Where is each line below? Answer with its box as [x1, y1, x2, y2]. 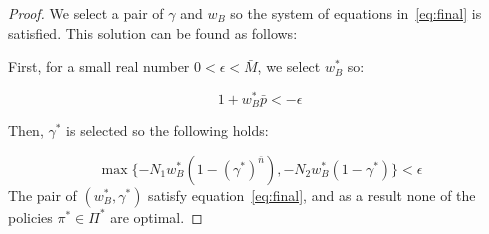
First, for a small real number [8, 56, 190, 77]
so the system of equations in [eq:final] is [230, 3, 482, 23]
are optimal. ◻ [110, 206, 203, 227]
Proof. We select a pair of [8, 3, 164, 23]
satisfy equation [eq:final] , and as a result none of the [148, 184, 476, 205]
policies [8, 206, 53, 227]
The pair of [8, 184, 77, 205]
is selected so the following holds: [66, 120, 269, 141]
